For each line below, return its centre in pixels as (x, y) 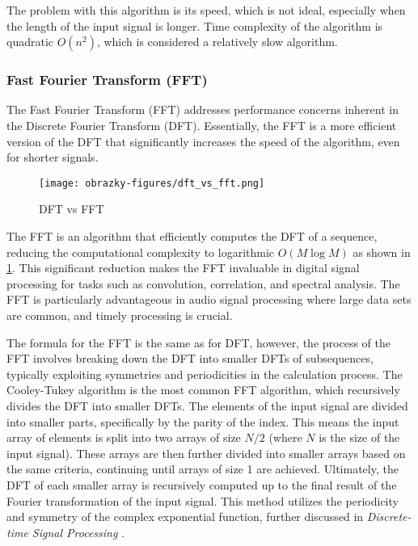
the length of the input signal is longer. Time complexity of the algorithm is (195, 25)
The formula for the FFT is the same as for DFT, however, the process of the (198, 342)
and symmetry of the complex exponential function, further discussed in (185, 517)
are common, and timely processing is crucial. (120, 315)
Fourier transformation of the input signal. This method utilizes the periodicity (203, 500)
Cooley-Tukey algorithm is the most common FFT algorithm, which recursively (203, 390)
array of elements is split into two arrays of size (124, 437)
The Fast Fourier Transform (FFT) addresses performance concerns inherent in (203, 109)
